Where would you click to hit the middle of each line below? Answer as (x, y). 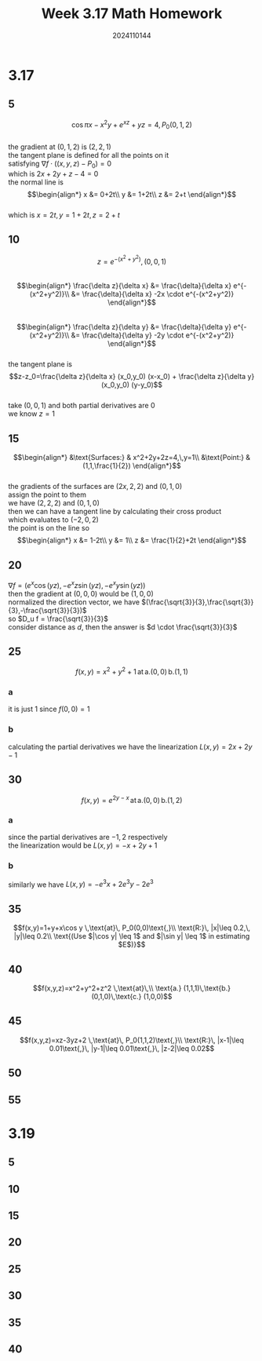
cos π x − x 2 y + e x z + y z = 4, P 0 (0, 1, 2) (132, 125)
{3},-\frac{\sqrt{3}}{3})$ (47, 610)
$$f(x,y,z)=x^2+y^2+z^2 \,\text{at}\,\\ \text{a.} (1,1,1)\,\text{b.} (132, 988)
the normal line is (36, 182)
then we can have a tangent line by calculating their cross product (115, 512)
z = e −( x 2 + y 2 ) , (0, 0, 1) (132, 260)
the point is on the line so (49, 528)
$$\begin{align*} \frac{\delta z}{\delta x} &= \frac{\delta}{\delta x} (124, 286)
